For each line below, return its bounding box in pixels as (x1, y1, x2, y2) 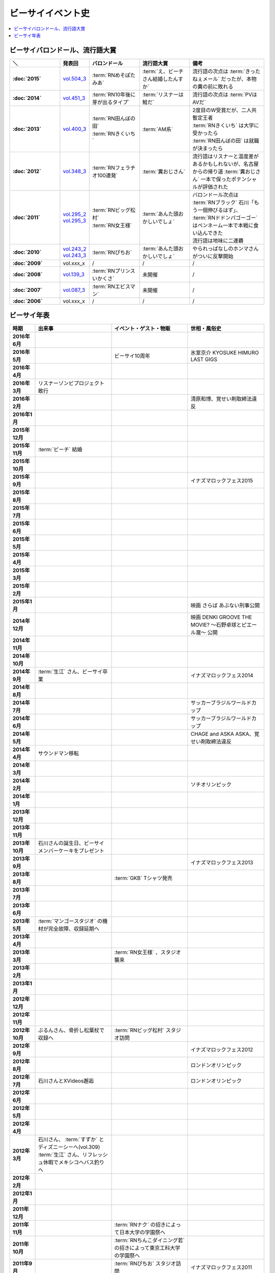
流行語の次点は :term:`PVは (192, 91, 257, 98)
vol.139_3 (63, 270, 85, 278)
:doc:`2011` (12, 214, 41, 221)
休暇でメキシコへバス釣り (43, 1159, 104, 1166)
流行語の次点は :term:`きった (192, 68, 261, 75)
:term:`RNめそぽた (92, 71, 136, 78)
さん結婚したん (142, 75, 178, 82)
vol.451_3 (63, 94, 86, 101)
